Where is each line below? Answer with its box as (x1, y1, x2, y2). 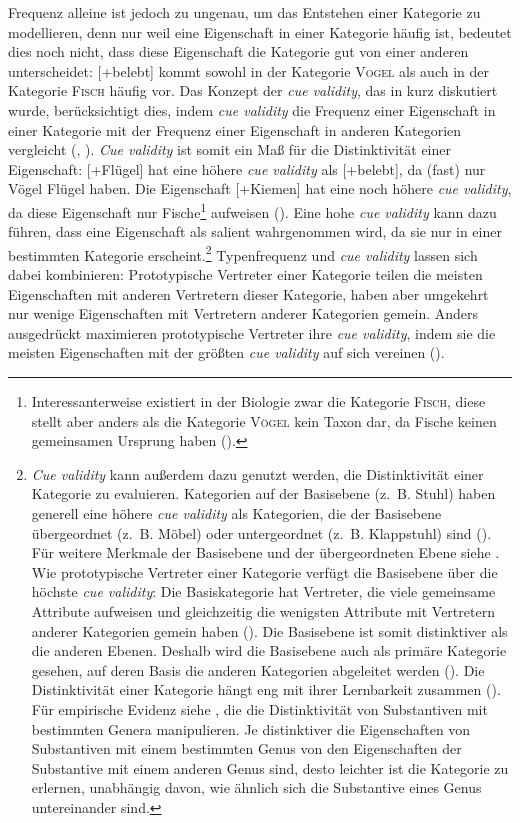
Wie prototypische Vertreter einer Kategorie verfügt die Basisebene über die (31, 561, 498, 582)
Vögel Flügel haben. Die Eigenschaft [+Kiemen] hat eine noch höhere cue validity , (8, 178, 512, 199)
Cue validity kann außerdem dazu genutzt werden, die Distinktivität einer (31, 463, 484, 484)
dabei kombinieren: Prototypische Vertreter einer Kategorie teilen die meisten (8, 264, 483, 285)
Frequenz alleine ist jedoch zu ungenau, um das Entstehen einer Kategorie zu (8, 2, 481, 22)
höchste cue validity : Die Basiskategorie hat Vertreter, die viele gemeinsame (31, 581, 496, 602)
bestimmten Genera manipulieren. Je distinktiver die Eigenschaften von (31, 718, 471, 739)
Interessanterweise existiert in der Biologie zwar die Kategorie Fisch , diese (31, 391, 486, 411)
